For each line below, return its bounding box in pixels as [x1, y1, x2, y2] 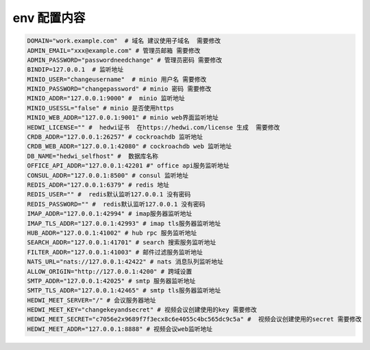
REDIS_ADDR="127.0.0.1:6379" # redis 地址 [27, 181, 170, 189]
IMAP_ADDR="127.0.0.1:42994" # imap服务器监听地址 [27, 210, 193, 218]
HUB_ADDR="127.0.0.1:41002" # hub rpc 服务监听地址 [27, 229, 197, 237]
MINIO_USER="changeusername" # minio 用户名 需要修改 [27, 75, 207, 83]
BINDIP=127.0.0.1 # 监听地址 [27, 66, 124, 73]
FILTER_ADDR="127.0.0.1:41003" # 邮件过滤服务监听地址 [27, 248, 203, 256]
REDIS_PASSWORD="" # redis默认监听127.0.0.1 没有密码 [27, 200, 206, 208]
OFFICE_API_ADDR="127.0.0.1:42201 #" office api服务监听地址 [27, 162, 230, 170]
